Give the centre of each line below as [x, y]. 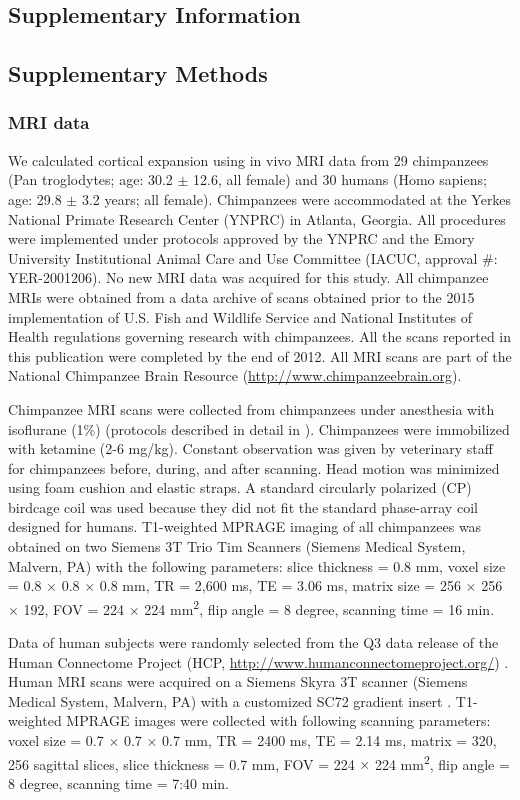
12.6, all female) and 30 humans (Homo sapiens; [340, 179]
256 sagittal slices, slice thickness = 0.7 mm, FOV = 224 [181, 763]
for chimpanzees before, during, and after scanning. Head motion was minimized [254, 467]
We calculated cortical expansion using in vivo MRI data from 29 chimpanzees [248, 159]
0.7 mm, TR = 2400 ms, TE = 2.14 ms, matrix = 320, [329, 740]
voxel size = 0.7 [56, 740]
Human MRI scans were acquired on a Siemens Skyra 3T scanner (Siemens [238, 681]
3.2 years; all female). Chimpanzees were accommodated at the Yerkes [296, 198]
